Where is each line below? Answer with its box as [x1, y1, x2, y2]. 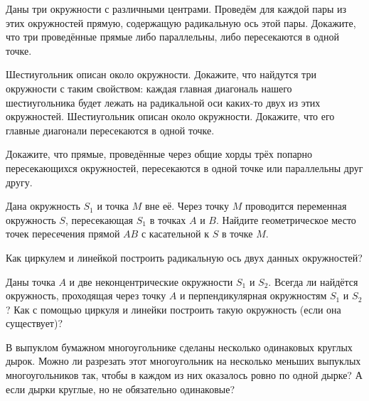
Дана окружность [6, 198, 80, 213]
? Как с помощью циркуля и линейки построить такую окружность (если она [6, 301, 341, 316]
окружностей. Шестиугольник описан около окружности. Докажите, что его [6, 109, 335, 124]
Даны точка [6, 274, 55, 289]
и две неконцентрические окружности [69, 274, 233, 289]
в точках [149, 212, 186, 227]
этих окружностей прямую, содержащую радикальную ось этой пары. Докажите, [6, 15, 356, 30]
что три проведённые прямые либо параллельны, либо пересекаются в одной [6, 29, 339, 44]
